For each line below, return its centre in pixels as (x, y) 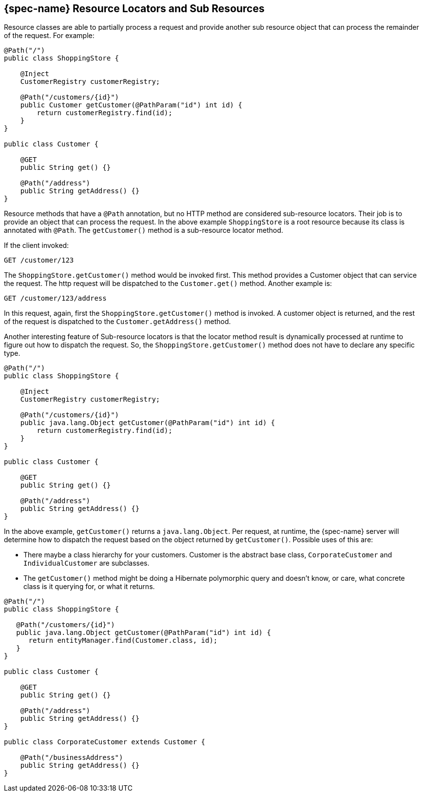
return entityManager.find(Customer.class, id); (123, 641)
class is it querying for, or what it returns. (89, 587)
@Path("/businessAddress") (72, 758)
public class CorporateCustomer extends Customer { (105, 742)
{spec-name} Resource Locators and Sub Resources (134, 9)
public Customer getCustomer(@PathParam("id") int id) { (131, 105)
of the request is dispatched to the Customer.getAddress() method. (117, 322)
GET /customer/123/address (55, 298)
